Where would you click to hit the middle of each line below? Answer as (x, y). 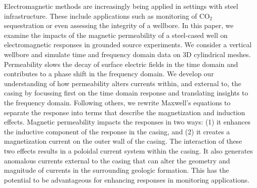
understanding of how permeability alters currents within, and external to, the (123, 83)
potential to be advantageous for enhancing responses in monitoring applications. (127, 179)
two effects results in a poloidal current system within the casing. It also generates (128, 150)
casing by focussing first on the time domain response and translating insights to (126, 93)
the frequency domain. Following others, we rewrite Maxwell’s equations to (117, 102)
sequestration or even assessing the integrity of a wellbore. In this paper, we (119, 25)
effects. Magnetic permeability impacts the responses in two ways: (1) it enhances (127, 122)
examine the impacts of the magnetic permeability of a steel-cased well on (116, 35)
